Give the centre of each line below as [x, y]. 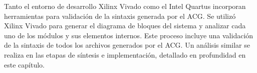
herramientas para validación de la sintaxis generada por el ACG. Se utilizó [120, 16]
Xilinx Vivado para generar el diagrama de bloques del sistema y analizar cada [125, 26]
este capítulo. [24, 64]
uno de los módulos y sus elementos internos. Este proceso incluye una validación [129, 35]
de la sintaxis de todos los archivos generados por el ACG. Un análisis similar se [127, 45]
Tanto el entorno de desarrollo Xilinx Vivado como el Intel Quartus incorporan [125, 6]
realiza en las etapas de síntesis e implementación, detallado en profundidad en [125, 54]
